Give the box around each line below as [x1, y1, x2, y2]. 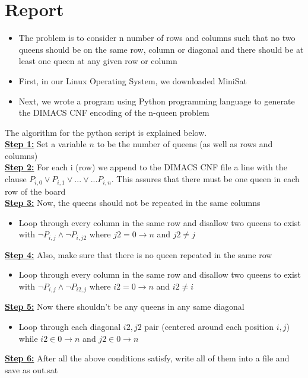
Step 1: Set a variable [5, 138, 87, 150]
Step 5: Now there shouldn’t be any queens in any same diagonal [5, 300, 245, 313]
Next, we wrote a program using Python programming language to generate [18, 94, 295, 107]
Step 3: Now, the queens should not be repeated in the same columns [5, 196, 261, 209]
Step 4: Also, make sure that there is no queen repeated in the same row [5, 248, 272, 261]
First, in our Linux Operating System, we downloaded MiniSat [18, 74, 247, 87]
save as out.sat [5, 363, 58, 376]
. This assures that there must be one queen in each [111, 173, 300, 185]
